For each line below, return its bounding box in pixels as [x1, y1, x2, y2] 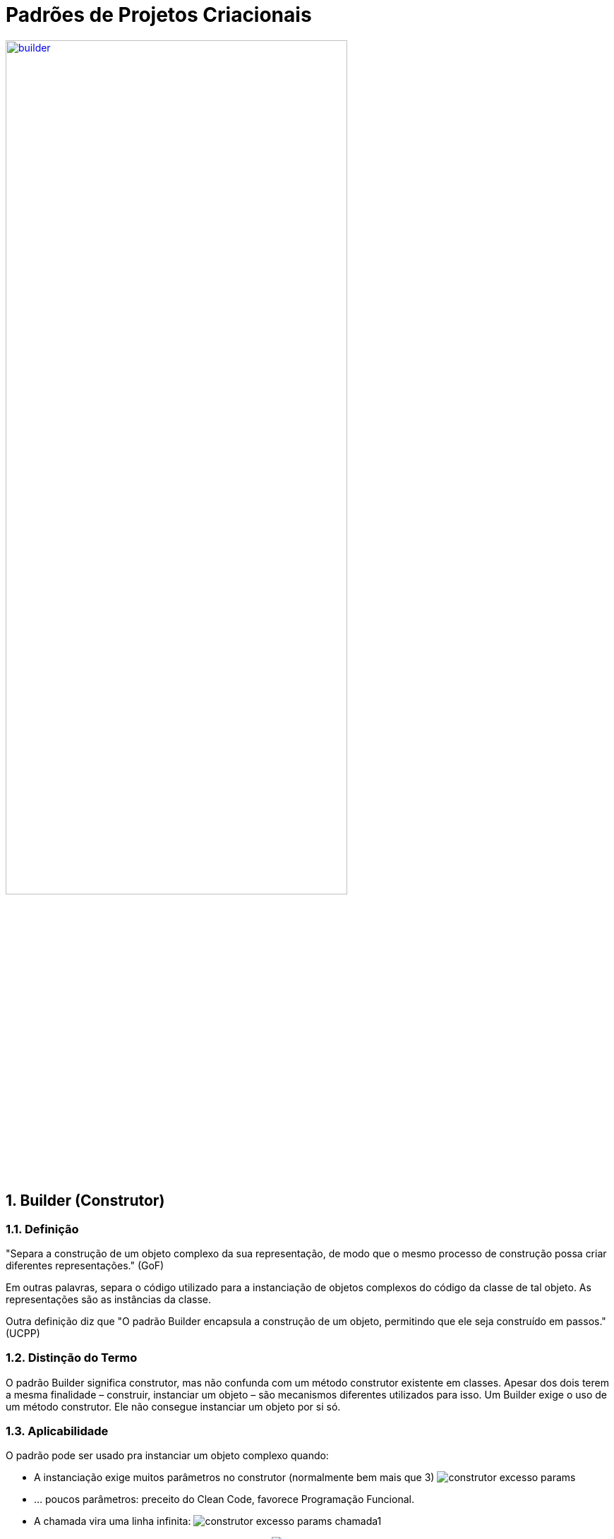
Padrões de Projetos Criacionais [6, 3, 312, 27]
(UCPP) [6, 1327, 40, 1339]
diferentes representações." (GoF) [6, 1259, 164, 1271]
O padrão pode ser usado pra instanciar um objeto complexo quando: [6, 1449, 329, 1462]
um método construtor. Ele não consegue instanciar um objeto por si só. [6, 1400, 341, 1413]
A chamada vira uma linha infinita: [34, 1515, 191, 1528]
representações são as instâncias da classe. [6, 1293, 211, 1305]
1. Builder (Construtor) [6, 1192, 165, 1210]
